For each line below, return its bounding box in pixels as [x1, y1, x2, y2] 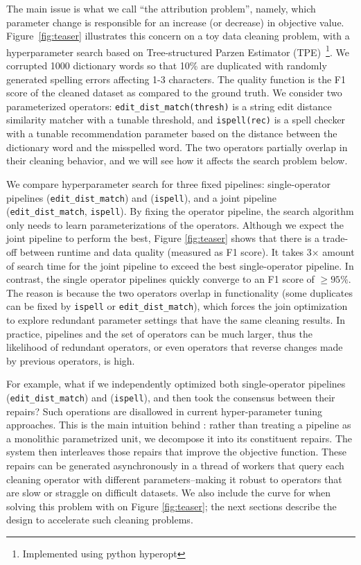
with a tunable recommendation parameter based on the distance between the [6, 126, 337, 141]
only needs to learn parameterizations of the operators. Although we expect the [6, 217, 344, 232]
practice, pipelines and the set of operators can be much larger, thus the [6, 326, 312, 340]
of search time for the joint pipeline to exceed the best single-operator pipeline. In [6, 258, 354, 272]
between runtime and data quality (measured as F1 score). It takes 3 [19, 245, 312, 259]
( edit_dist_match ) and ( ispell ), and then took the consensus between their [6, 390, 335, 404]
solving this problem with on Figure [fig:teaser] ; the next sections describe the [6, 498, 337, 513]
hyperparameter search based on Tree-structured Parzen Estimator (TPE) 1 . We [6, 42, 349, 59]
